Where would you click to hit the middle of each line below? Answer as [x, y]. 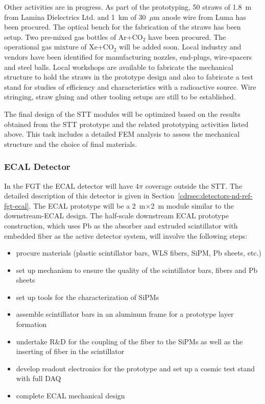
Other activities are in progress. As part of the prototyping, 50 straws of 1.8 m [128, 7]
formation [31, 324]
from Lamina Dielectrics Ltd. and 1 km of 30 [75, 17]
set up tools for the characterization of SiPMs [88, 297]
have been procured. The [187, 36]
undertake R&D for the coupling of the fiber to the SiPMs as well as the [129, 341]
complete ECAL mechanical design [70, 396]
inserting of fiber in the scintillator [70, 351]
